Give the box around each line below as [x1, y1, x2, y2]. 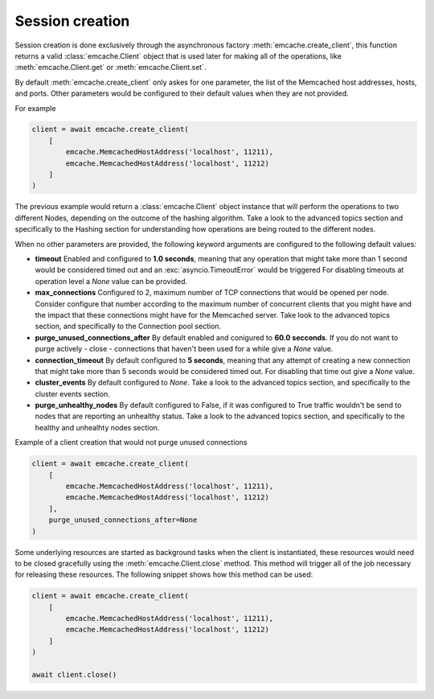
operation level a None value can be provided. [35, 276, 188, 286]
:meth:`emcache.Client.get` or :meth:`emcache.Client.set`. [14, 63, 207, 72]
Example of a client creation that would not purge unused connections [14, 438, 248, 447]
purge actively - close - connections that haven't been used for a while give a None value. [35, 344, 334, 354]
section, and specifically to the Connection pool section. [35, 322, 222, 331]
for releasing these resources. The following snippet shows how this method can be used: [14, 569, 313, 579]
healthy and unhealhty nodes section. [35, 422, 160, 432]
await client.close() [31, 670, 117, 680]
